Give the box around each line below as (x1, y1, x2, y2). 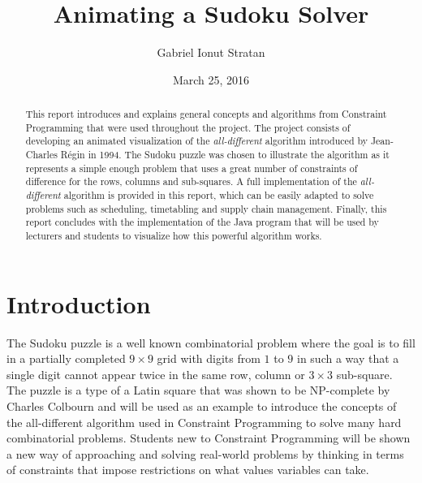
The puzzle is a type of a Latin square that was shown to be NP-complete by (6, 382, 390, 399)
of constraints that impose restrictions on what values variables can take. (6, 461, 369, 478)
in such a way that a (297, 350, 399, 367)
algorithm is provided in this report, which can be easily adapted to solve (63, 188, 374, 202)
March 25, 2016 (172, 71, 250, 88)
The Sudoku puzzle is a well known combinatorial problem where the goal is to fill (6, 334, 416, 351)
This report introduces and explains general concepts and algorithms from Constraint (25, 107, 387, 121)
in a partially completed (6, 350, 126, 367)
